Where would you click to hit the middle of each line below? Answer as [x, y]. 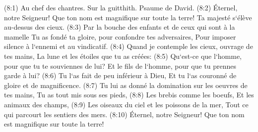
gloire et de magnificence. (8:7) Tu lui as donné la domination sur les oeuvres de [126, 85]
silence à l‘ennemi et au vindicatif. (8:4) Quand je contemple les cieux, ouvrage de [129, 46]
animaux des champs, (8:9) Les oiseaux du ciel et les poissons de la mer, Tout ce [126, 104]
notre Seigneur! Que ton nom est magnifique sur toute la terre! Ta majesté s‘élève [128, 17]
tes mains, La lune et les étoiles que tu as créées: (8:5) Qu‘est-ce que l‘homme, [123, 56]
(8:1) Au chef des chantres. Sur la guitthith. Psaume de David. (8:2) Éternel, [121, 7]
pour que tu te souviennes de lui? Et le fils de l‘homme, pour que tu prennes [120, 66]
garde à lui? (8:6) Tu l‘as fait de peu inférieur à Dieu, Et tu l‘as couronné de [120, 75]
